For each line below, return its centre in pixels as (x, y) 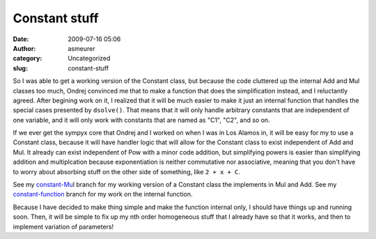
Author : (24, 48)
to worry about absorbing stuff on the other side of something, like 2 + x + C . (126, 171)
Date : (21, 39)
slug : (20, 68)
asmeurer (81, 48)
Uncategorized (89, 59)
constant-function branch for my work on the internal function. (103, 194)
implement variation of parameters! (63, 226)
